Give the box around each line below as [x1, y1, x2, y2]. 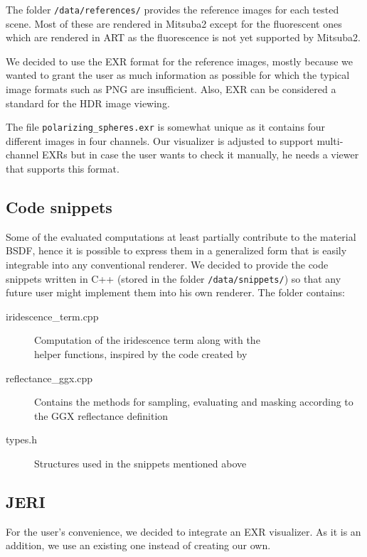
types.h [6, 432, 38, 447]
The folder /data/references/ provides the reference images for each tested [6, 2, 339, 16]
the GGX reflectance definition [34, 408, 169, 423]
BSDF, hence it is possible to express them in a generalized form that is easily [6, 243, 347, 258]
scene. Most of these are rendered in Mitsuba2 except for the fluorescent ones [6, 16, 342, 31]
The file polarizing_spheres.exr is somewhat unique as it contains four [6, 119, 326, 134]
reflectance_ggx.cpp [6, 370, 93, 385]
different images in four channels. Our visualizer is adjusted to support [6, 133, 314, 148]
